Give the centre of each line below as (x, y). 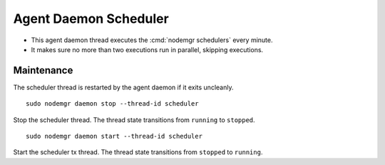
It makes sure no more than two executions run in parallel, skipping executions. (147, 49)
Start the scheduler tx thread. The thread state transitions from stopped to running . (138, 152)
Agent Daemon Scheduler (91, 19)
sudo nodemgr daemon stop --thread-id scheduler (112, 104)
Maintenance (43, 70)
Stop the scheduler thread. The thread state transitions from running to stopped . (134, 120)
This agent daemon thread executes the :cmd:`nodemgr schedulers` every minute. (152, 40)
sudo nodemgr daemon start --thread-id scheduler (114, 136)
